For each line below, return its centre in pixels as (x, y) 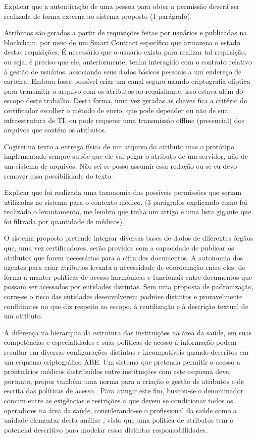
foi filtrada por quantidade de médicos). (64, 221)
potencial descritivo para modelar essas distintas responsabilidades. (106, 429)
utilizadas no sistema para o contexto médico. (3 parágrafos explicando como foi (126, 202)
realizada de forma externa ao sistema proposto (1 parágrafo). (98, 16)
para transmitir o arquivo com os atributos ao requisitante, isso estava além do (124, 91)
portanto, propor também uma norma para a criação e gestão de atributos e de (124, 381)
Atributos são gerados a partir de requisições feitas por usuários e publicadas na (126, 32)
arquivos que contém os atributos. (55, 130)
